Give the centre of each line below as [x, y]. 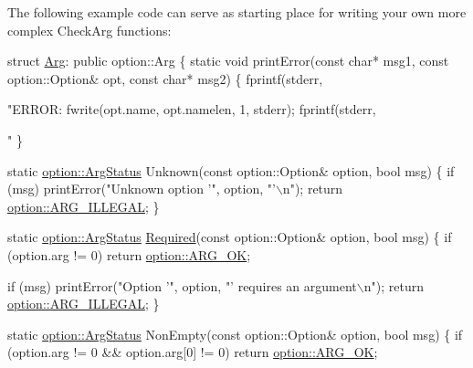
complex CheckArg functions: [89, 30]
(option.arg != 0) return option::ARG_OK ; [129, 254]
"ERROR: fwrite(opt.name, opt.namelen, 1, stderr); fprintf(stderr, [192, 109]
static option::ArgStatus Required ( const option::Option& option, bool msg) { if [230, 237]
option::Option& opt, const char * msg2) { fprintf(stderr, [165, 78]
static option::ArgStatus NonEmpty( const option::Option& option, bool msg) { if [235, 334]
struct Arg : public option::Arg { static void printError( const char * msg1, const [228, 61]
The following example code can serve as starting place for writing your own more [237, 12]
